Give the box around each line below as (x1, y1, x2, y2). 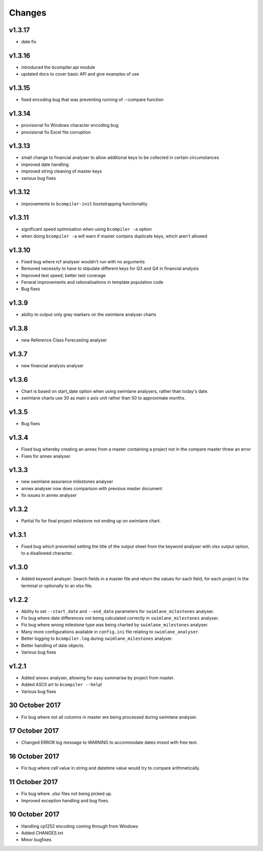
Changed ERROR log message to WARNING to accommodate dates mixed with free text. (21, 739, 198, 746)
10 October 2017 (9, 810, 60, 819)
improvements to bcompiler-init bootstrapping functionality (21, 200, 148, 207)
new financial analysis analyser (21, 363, 84, 369)
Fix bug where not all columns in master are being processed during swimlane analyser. (21, 714, 197, 720)
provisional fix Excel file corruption (21, 129, 91, 135)
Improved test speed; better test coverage (21, 272, 106, 278)
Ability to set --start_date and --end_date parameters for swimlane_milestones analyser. (21, 608, 214, 614)
